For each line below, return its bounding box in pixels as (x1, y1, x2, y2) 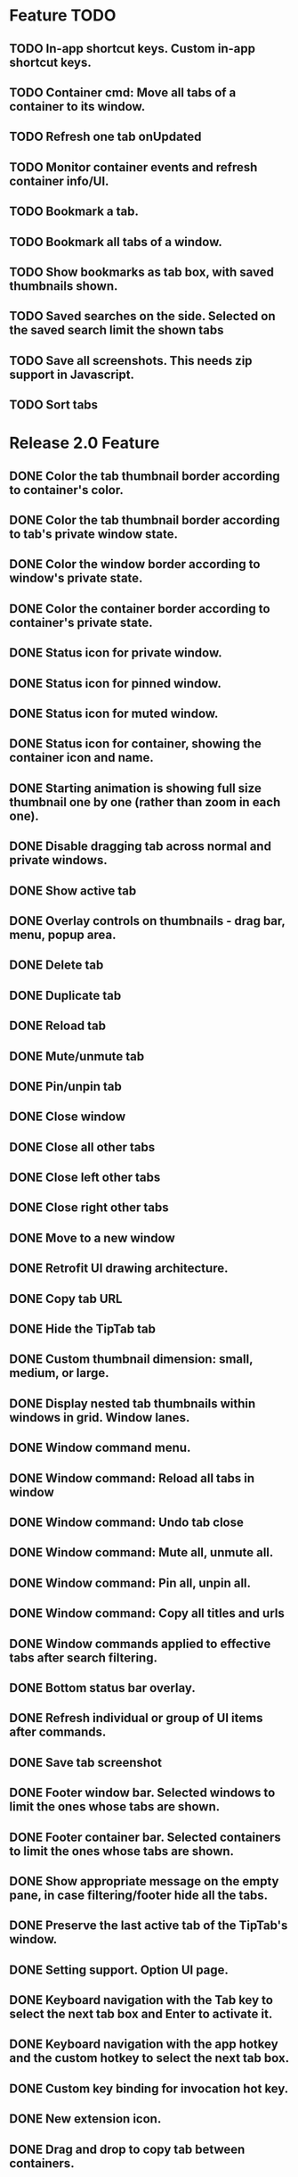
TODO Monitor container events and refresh (9, 160, 258, 175)
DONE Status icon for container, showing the (9, 737, 262, 752)
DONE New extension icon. (9, 2111, 162, 2127)
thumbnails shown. (9, 278, 118, 293)
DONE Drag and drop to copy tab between (9, 2141, 246, 2156)
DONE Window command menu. (9, 1440, 191, 1455)
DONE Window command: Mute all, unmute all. (9, 1545, 274, 1561)
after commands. (9, 1725, 107, 1740)
